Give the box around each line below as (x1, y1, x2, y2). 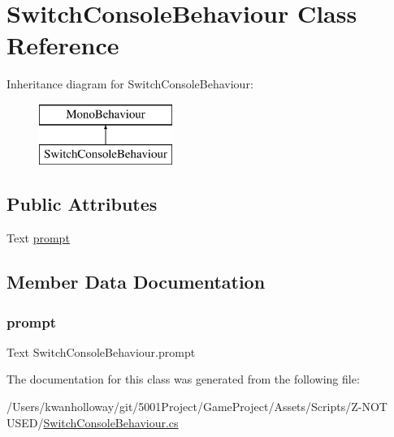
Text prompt (6, 229, 70, 246)
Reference (6, 28, 119, 62)
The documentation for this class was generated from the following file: (6, 371, 360, 388)
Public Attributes (6, 191, 158, 216)
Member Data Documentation (6, 269, 266, 294)
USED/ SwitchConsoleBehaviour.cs (6, 413, 179, 431)
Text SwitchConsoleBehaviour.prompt (6, 343, 196, 360)
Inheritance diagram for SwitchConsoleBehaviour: (6, 75, 253, 92)
